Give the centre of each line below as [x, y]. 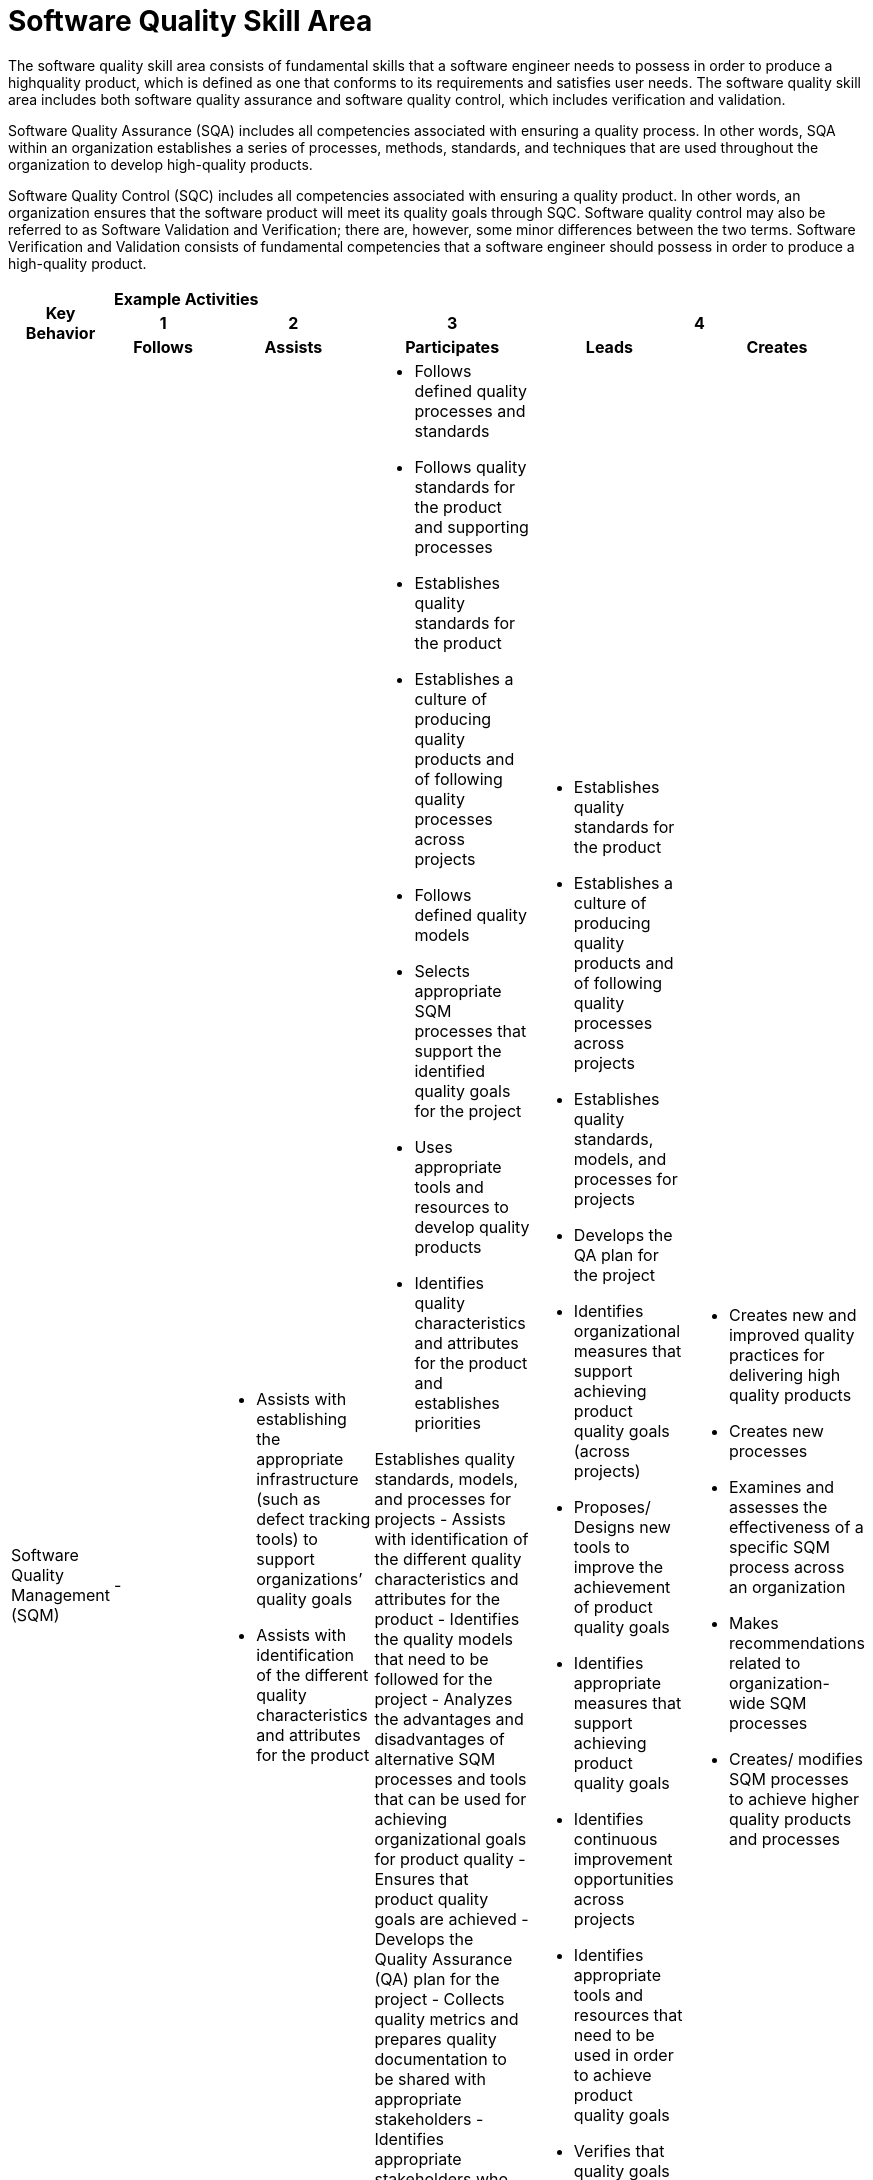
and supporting [471, 526]
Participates [452, 346]
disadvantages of [439, 1738]
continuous [615, 1838]
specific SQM [779, 1546]
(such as [288, 1498]
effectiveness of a [796, 1526]
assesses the [778, 1506]
